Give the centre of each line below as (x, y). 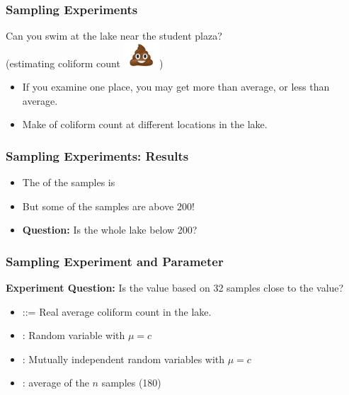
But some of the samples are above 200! (108, 206)
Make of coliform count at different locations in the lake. (145, 124)
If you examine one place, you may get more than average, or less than (176, 87)
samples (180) (131, 383)
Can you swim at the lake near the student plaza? (114, 36)
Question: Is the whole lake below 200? (110, 230)
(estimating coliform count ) (85, 63)
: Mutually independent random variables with (124, 359)
